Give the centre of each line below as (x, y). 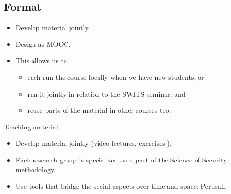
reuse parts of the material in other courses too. (99, 110)
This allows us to (41, 60)
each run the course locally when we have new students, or (116, 77)
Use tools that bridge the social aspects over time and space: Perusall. (121, 186)
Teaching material (31, 126)
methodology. (36, 169)
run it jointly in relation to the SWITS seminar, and (106, 93)
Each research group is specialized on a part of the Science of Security (121, 159)
